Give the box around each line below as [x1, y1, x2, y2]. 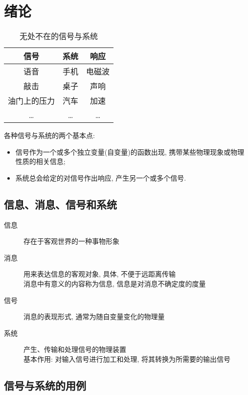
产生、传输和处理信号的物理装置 [23, 344, 126, 354]
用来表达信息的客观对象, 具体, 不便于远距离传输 [23, 269, 176, 279]
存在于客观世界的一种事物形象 [23, 236, 119, 246]
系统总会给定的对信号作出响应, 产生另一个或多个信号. [15, 172, 186, 183]
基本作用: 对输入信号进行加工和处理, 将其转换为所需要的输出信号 [23, 354, 231, 364]
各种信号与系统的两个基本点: [4, 130, 95, 140]
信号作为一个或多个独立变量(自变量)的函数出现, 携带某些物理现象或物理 [15, 146, 245, 157]
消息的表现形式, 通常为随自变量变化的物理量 [23, 311, 165, 322]
